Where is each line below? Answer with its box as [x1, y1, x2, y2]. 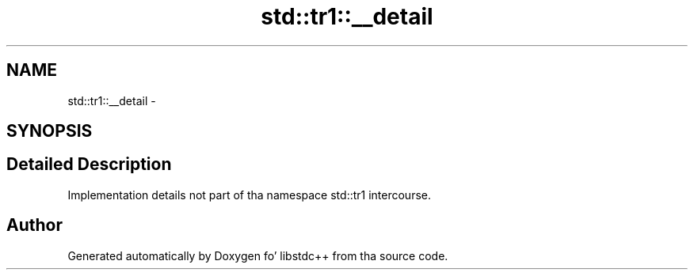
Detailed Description [6, 154, 172, 175]
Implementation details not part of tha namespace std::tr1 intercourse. [67, 187, 432, 202]
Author [6, 215, 63, 236]
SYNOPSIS [6, 121, 93, 142]
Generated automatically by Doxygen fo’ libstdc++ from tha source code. [67, 248, 448, 263]
